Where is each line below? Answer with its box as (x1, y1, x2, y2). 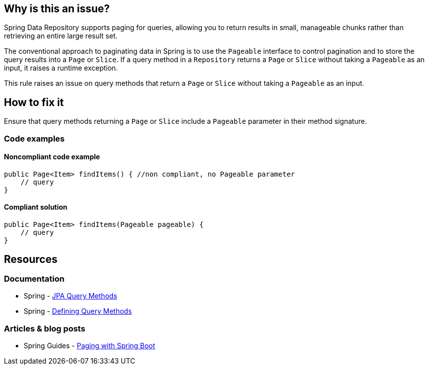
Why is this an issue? (4, 2, 110, 15)
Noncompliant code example (4, 152, 100, 161)
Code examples (4, 133, 65, 144)
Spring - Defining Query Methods (24, 307, 132, 316)
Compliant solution (4, 203, 68, 212)
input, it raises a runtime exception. (4, 64, 118, 73)
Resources (4, 253, 58, 265)
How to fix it (4, 96, 64, 109)
